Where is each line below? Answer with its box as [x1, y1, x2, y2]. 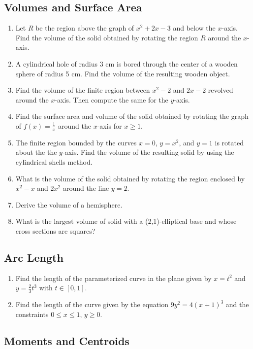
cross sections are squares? [15, 225, 95, 236]
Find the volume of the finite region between [15, 85, 150, 95]
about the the [15, 147, 57, 157]
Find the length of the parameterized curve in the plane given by [15, 273, 212, 283]
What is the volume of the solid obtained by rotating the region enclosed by [15, 173, 245, 183]
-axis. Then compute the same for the [55, 94, 168, 105]
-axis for [97, 120, 122, 131]
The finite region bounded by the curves [15, 137, 137, 147]
